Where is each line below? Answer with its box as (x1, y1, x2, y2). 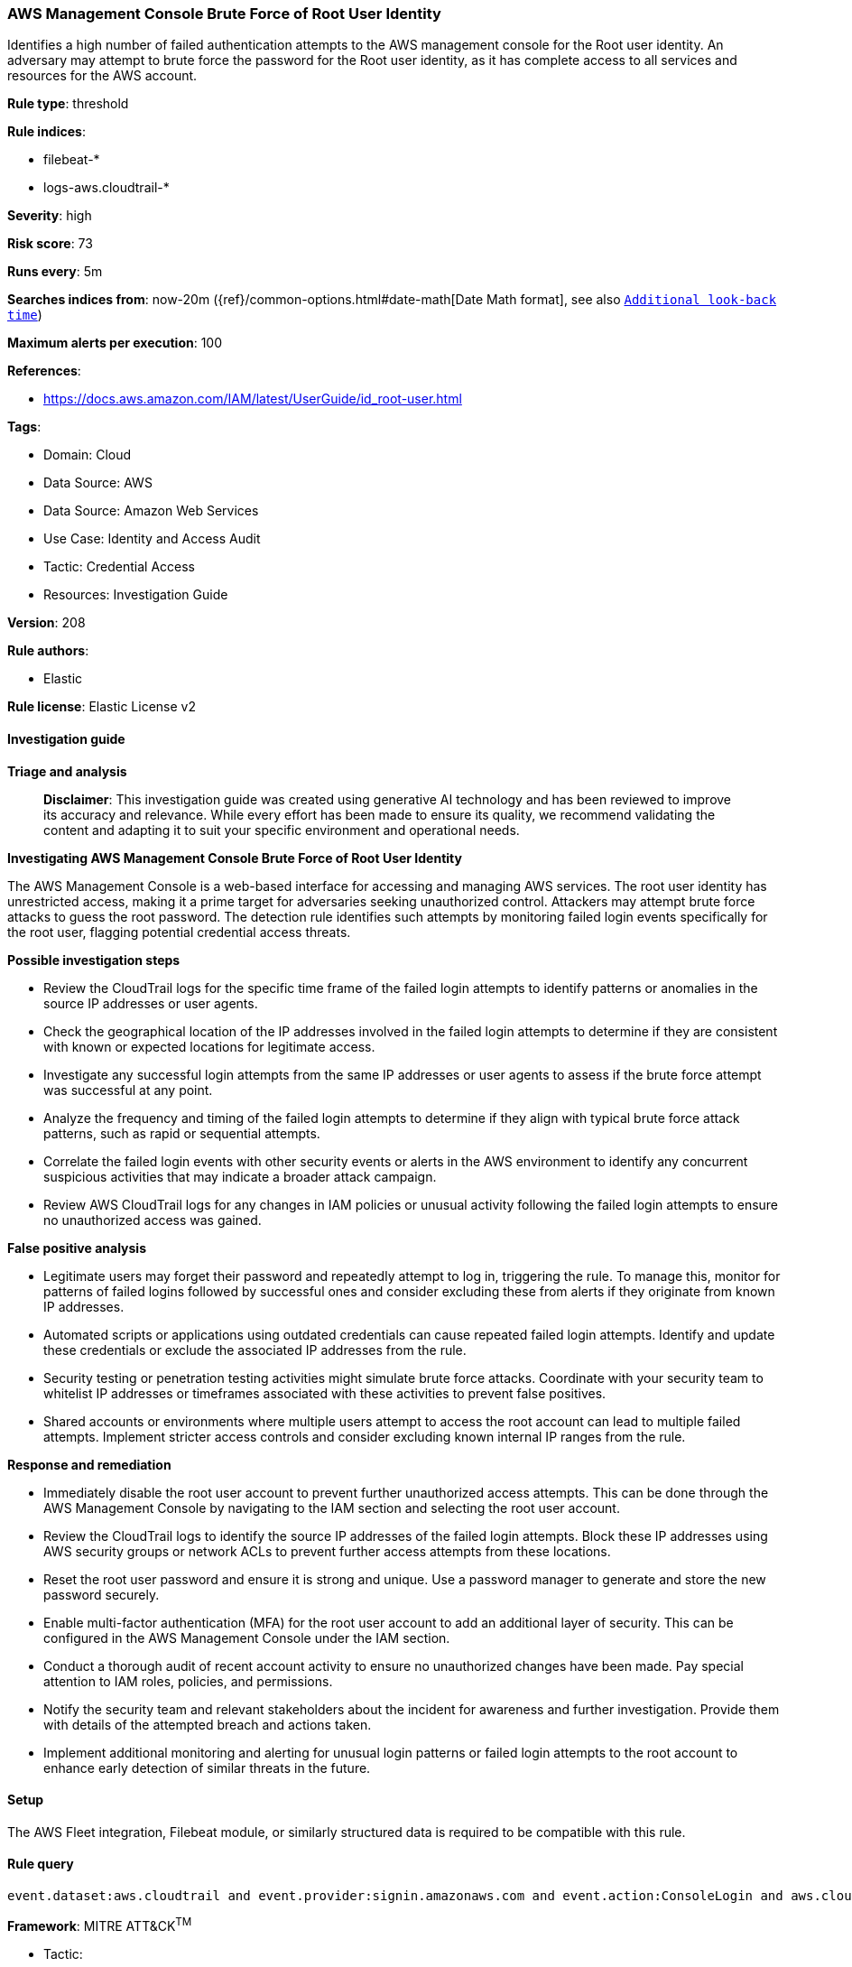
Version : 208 (7, 615, 86, 631)
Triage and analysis (7, 763, 127, 779)
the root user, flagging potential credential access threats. (7, 923, 351, 940)
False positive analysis (7, 1239, 146, 1256)
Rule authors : (7, 643, 89, 659)
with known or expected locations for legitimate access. (43, 1038, 375, 1054)
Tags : (7, 419, 42, 435)
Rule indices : (7, 124, 86, 140)
